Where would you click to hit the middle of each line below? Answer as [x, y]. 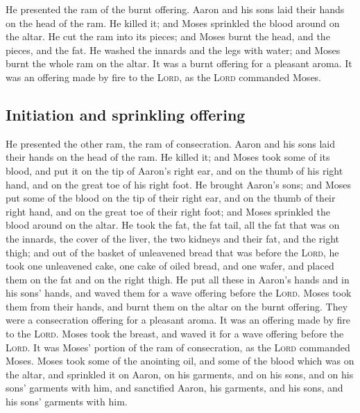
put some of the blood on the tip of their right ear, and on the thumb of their [171, 198]
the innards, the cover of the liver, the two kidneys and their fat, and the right [173, 238]
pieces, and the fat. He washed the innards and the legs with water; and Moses [173, 50]
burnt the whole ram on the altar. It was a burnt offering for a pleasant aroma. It [179, 63]
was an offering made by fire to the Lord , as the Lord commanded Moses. [164, 77]
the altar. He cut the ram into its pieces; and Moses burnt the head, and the [168, 36]
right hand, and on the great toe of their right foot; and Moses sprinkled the [168, 211]
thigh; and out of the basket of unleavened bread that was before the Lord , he [172, 252]
